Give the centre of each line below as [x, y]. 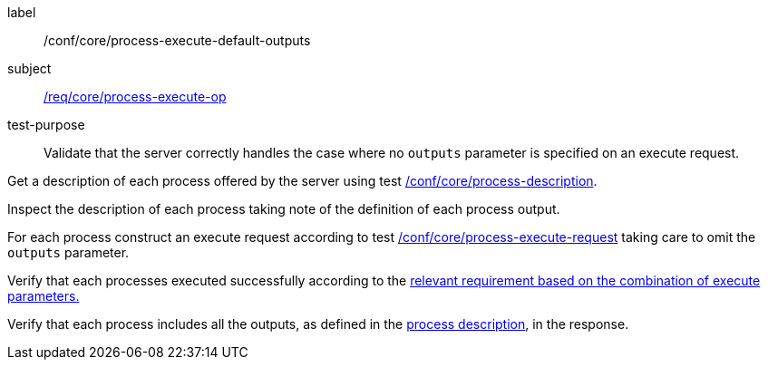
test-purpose [46, 125]
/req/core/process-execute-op [135, 97]
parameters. [44, 296]
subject [29, 68]
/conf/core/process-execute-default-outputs [177, 40]
